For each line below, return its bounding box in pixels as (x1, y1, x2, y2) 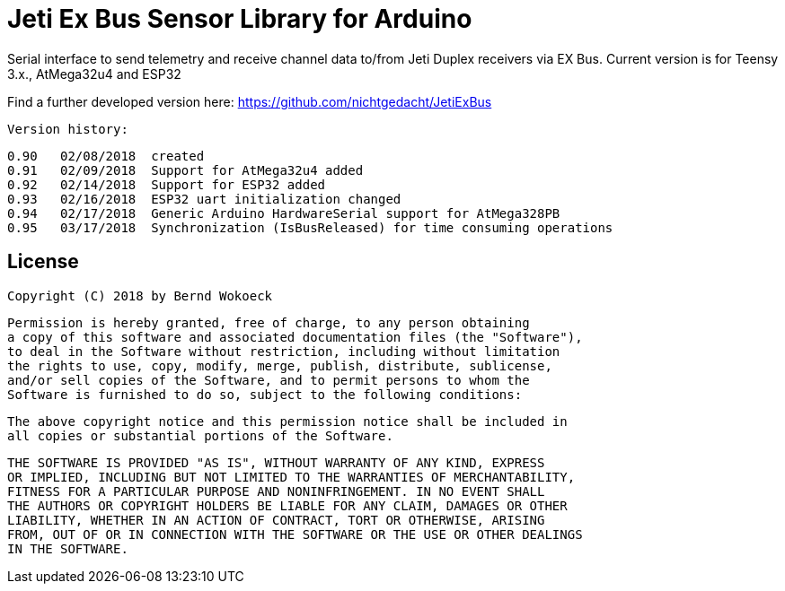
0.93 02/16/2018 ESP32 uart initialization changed (7, 191, 401, 206)
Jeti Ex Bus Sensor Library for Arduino (7, 4, 472, 34)
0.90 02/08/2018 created (7, 148, 205, 163)
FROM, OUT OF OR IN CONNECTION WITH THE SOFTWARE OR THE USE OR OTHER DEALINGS (7, 526, 583, 542)
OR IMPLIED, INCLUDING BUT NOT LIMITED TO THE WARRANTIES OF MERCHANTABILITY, (7, 469, 576, 484)
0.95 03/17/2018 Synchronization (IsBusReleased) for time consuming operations (7, 220, 613, 235)
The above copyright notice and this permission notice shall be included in (7, 413, 568, 429)
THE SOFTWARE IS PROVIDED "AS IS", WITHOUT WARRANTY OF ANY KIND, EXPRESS (7, 455, 545, 470)
